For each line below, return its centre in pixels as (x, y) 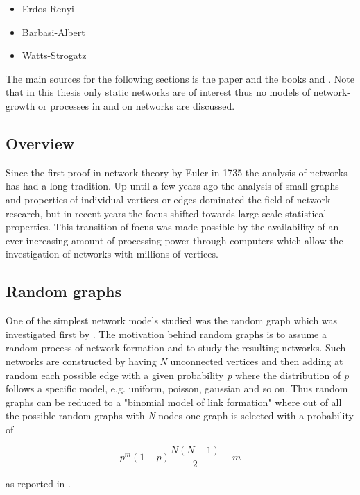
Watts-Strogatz (54, 55)
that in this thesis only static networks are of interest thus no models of (158, 92)
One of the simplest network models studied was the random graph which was (172, 320)
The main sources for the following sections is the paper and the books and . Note (180, 78)
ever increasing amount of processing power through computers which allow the (174, 240)
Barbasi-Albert (53, 32)
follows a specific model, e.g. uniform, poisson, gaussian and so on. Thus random (177, 388)
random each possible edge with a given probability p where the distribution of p (178, 375)
